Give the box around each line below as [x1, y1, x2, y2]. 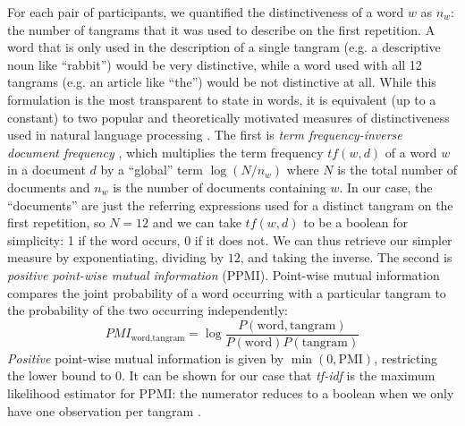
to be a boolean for [303, 213, 408, 232]
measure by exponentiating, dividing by [7, 248, 224, 267]
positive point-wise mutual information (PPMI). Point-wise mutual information [7, 265, 440, 284]
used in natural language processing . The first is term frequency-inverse [7, 125, 402, 144]
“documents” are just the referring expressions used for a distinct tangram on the [7, 195, 453, 214]
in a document [7, 160, 86, 179]
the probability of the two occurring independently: [7, 301, 289, 319]
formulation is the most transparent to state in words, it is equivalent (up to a [7, 89, 436, 108]
